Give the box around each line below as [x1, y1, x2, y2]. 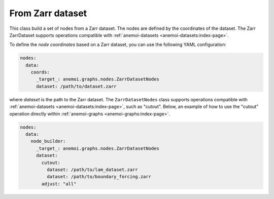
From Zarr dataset [9, 8, 87, 19]
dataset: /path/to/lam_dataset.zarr [46, 167, 138, 172]
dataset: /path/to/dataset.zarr [36, 84, 117, 89]
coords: [30, 69, 50, 75]
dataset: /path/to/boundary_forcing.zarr [46, 174, 152, 180]
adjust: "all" [41, 181, 77, 187]
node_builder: [30, 138, 66, 144]
